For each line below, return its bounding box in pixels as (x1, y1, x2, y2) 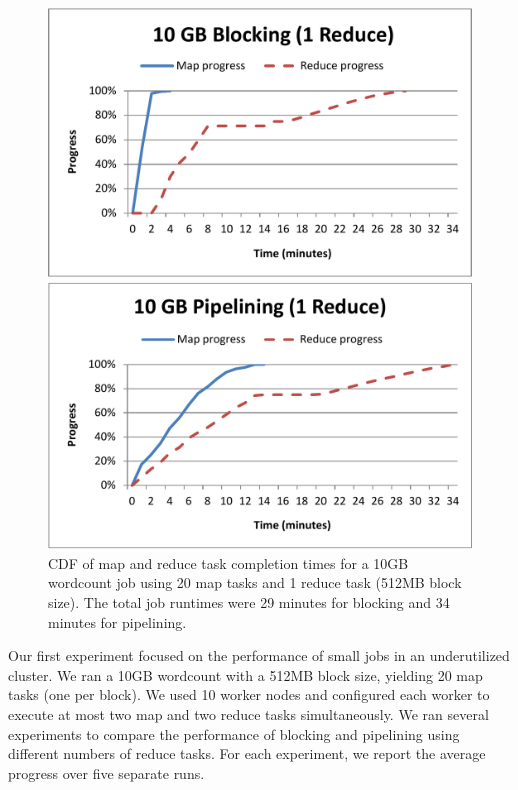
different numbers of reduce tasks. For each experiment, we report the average (8, 743, 486, 764)
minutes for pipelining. (48, 611, 187, 632)
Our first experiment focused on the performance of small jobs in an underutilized (8, 645, 510, 666)
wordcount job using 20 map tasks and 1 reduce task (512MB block (48, 572, 462, 593)
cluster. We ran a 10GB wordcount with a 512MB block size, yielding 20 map (8, 664, 483, 685)
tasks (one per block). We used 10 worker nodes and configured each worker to (8, 684, 490, 705)
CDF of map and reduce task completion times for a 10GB (48, 552, 409, 573)
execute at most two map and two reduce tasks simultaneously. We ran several (8, 703, 489, 724)
